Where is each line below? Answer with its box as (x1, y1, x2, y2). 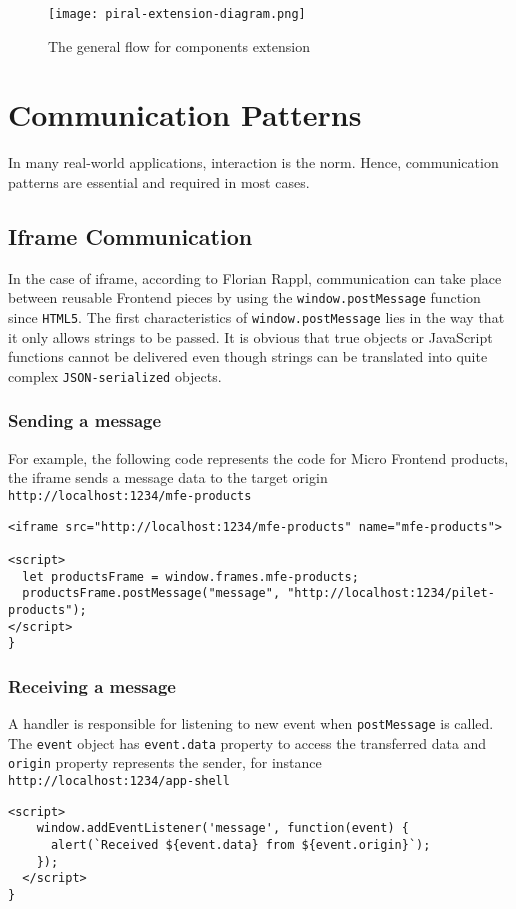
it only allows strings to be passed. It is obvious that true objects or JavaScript (8, 326, 493, 347)
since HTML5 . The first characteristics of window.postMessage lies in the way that (8, 307, 505, 328)
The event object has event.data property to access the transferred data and (8, 732, 487, 753)
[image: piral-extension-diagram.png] (48, 7, 306, 21)
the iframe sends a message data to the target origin (8, 467, 328, 488)
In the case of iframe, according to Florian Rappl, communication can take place (8, 267, 502, 288)
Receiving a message (8, 673, 176, 698)
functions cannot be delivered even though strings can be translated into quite (8, 346, 488, 367)
